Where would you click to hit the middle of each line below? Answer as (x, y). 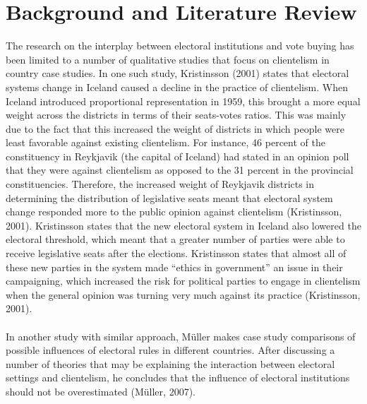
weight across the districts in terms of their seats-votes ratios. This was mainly (176, 115)
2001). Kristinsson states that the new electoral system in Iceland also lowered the (183, 225)
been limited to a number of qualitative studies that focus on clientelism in (168, 59)
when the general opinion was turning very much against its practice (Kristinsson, (183, 294)
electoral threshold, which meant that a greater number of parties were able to (175, 239)
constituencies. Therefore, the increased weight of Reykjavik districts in (160, 184)
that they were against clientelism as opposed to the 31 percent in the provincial (180, 170)
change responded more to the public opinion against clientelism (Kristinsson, (174, 212)
